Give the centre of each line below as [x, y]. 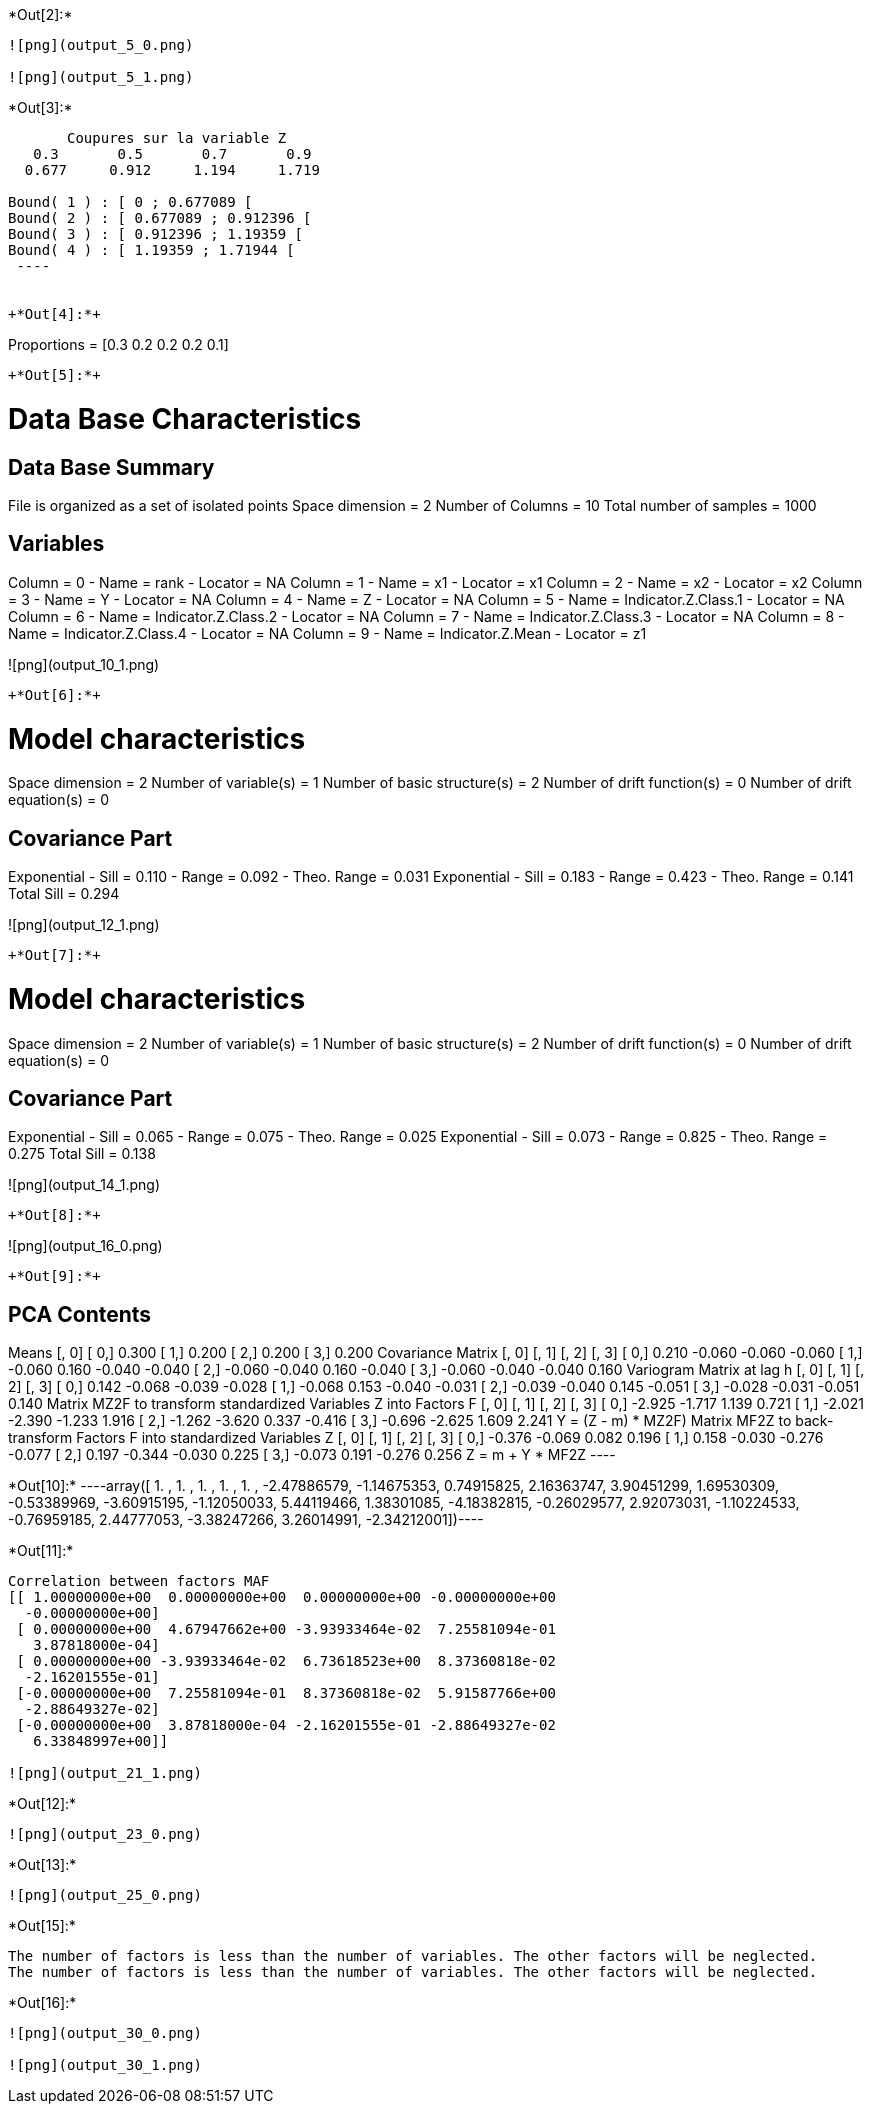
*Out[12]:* [42, 1804]
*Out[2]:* [40, 14]
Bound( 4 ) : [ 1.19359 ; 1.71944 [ [151, 250]
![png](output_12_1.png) [84, 925]
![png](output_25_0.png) [105, 1895]
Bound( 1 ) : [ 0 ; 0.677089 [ [130, 202]
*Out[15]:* [42, 1926]
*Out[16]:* [42, 2003]
